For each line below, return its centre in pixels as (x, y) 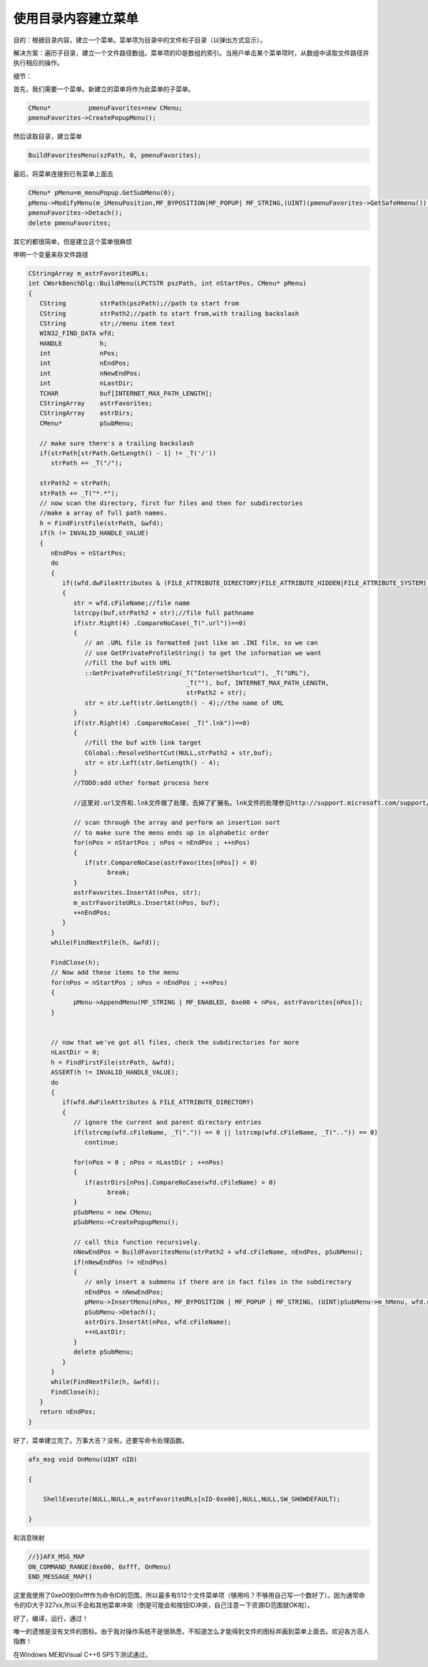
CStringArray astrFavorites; (96, 404)
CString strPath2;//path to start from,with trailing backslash (169, 313)
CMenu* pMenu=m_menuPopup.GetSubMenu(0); (102, 193)
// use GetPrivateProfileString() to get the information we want (203, 653)
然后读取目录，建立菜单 (47, 136)
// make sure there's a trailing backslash (117, 443)
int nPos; (79, 354)
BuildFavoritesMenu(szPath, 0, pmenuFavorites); (115, 156)
